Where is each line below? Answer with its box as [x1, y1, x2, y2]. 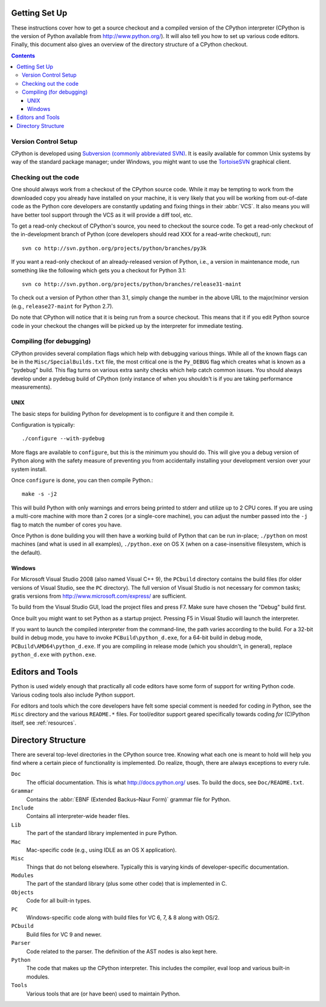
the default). [11, 549, 42, 556]
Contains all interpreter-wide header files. [26, 813, 130, 820]
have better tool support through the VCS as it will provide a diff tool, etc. [11, 211, 193, 219]
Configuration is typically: [11, 421, 75, 429]
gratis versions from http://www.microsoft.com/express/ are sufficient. [11, 592, 187, 599]
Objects [11, 889, 34, 896]
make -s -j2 [22, 491, 57, 497]
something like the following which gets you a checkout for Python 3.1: [11, 266, 187, 274]
